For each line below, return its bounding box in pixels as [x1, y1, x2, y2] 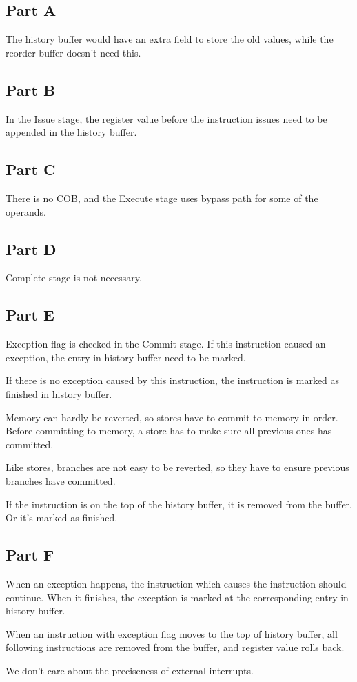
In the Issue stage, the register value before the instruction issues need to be [6, 111, 327, 126]
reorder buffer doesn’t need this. [6, 45, 141, 59]
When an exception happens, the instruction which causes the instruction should [6, 576, 347, 590]
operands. [6, 204, 46, 219]
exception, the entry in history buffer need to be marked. [6, 350, 246, 364]
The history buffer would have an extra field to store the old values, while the [6, 32, 334, 46]
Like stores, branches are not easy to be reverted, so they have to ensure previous [6, 460, 349, 474]
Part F [6, 544, 54, 565]
